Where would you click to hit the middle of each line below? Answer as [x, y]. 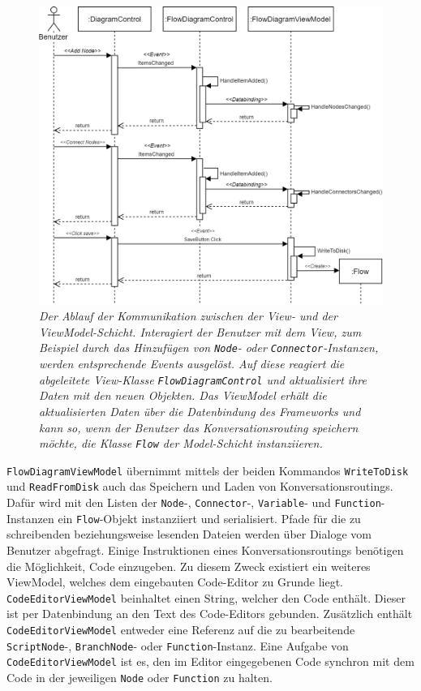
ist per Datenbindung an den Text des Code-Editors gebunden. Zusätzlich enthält [210, 614]
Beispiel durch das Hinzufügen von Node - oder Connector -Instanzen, [209, 348]
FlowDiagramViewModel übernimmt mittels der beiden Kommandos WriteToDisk [208, 470]
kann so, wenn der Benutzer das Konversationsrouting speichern [199, 427]
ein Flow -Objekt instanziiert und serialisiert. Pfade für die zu [209, 518]
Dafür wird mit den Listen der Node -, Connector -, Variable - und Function [194, 502]
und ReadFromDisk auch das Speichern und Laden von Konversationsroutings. [200, 486]
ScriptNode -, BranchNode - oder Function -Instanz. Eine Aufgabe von [178, 645]
